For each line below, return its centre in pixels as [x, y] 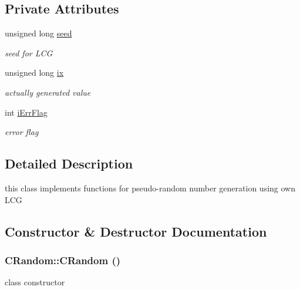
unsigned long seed [38, 33]
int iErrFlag [26, 112]
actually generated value [48, 92]
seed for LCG [29, 53]
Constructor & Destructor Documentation [136, 231]
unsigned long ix [34, 72]
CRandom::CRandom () [63, 260]
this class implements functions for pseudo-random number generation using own [150, 188]
